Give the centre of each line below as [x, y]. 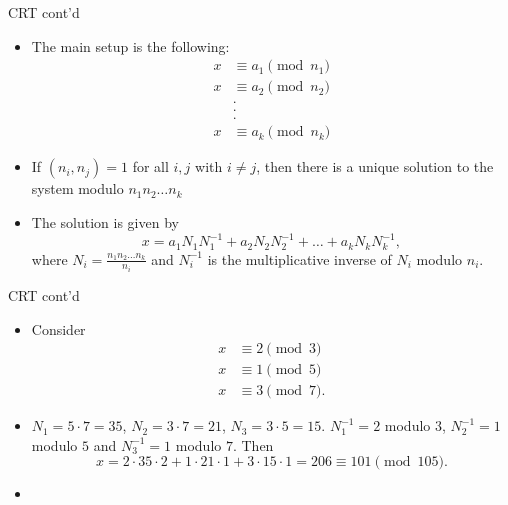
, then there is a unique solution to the [375, 166]
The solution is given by [105, 221]
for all [150, 166]
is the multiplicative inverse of [299, 258]
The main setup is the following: [130, 45]
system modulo [77, 188]
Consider [58, 328]
